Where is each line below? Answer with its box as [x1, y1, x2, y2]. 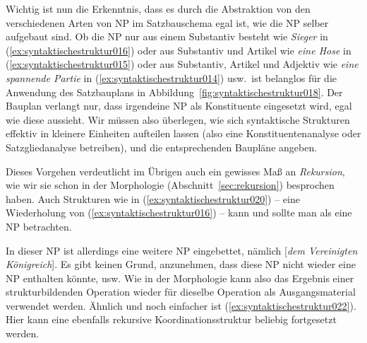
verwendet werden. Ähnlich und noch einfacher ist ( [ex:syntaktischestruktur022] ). [6, 298, 356, 313]
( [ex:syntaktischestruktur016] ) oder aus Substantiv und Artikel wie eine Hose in [6, 42, 351, 57]
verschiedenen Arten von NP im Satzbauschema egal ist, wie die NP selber [6, 15, 329, 30]
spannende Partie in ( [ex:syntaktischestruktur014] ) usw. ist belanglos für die [6, 70, 337, 85]
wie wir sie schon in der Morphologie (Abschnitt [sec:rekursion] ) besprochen [6, 178, 335, 192]
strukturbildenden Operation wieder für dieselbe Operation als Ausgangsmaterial [6, 284, 356, 299]
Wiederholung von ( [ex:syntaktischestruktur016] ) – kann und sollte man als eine [6, 205, 352, 220]
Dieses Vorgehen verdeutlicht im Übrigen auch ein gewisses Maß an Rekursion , [6, 163, 345, 178]
